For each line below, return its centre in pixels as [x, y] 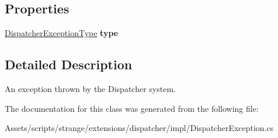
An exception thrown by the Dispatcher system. [90, 89]
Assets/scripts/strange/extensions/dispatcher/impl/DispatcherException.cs [139, 128]
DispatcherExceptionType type [62, 33]
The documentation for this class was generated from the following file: [132, 108]
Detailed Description [69, 64]
